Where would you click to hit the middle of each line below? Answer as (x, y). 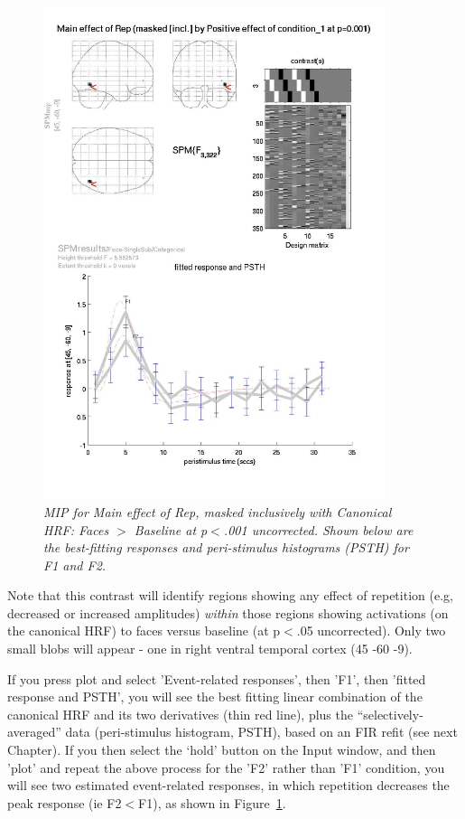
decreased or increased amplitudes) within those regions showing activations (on (228, 612)
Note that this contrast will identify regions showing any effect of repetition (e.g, (230, 595)
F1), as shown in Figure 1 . (212, 802)
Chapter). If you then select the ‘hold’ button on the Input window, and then (222, 750)
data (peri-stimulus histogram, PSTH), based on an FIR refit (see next (261, 732)
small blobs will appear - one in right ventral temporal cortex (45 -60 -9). (210, 649)
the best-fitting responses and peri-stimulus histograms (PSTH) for (226, 547)
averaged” (34, 732)
